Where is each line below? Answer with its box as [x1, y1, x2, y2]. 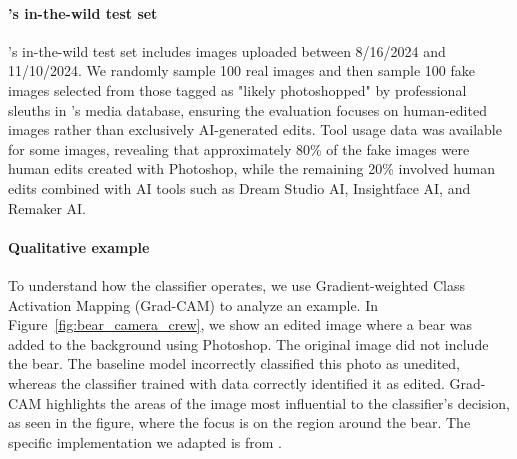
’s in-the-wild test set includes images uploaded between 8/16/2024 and [8, 40, 446, 61]
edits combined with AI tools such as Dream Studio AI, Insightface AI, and [8, 177, 471, 198]
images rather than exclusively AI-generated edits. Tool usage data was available [8, 119, 502, 140]
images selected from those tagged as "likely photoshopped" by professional [8, 79, 467, 100]
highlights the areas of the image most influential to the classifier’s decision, [46, 392, 510, 413]
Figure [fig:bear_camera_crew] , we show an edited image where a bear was [8, 314, 473, 335]
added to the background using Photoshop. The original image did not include [8, 333, 489, 354]
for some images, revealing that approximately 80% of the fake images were [8, 138, 470, 159]
